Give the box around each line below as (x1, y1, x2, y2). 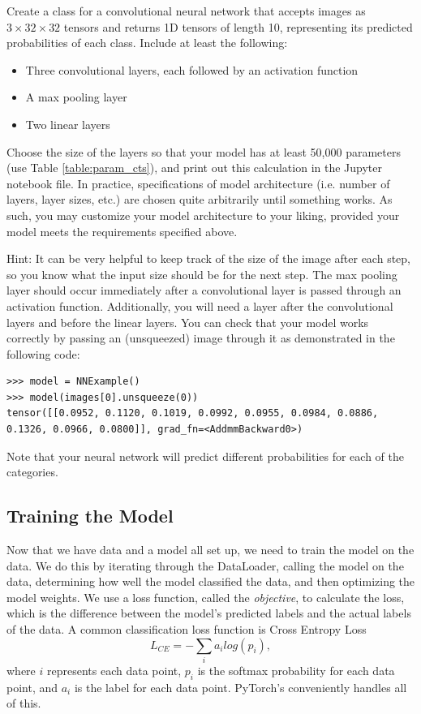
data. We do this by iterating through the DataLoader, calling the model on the (6, 557, 404, 574)
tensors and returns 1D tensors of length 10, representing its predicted (63, 18, 413, 35)
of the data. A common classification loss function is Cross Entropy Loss (6, 621, 367, 638)
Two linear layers (25, 115, 110, 132)
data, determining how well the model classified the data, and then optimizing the (6, 573, 415, 590)
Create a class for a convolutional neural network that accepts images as (6, 2, 366, 19)
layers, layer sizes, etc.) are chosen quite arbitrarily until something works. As (6, 191, 393, 208)
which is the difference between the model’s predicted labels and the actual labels (6, 604, 411, 622)
